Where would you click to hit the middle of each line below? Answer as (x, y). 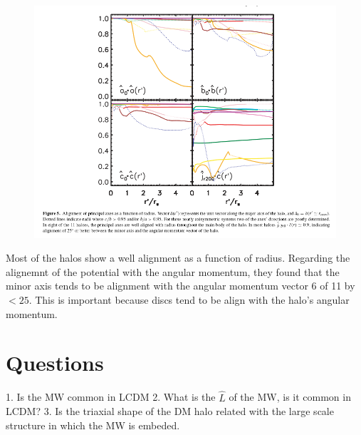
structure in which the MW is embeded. (93, 425)
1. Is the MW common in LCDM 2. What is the (111, 397)
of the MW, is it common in (290, 397)
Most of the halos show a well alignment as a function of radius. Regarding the (178, 258)
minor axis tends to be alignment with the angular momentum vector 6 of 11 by (180, 286)
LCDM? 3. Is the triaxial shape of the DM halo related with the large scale (170, 411)
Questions (55, 363)
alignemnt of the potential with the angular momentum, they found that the (173, 271)
